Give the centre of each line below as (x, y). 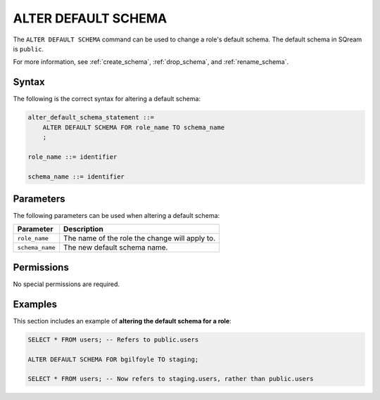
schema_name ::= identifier (76, 176)
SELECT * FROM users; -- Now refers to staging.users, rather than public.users (171, 379)
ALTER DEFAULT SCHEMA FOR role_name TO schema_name (134, 127)
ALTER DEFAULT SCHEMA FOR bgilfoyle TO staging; (113, 359)
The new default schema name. (116, 247)
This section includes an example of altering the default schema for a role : (122, 321)
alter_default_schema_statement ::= (91, 117)
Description (83, 229)
